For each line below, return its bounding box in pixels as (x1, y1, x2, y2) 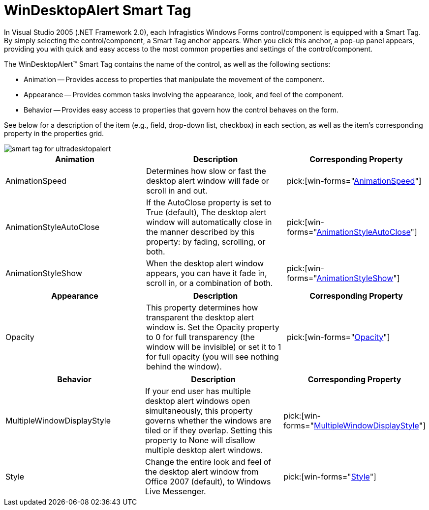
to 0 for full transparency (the (146, 332, 255, 342)
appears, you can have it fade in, (146, 268, 267, 278)
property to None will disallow (145, 435, 256, 445)
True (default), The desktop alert (146, 207, 267, 217)
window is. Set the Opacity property (146, 322, 279, 332)
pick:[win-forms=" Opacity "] (286, 332, 390, 342)
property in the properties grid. (4, 129, 104, 138)
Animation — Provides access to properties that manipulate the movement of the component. (24, 75, 325, 84)
